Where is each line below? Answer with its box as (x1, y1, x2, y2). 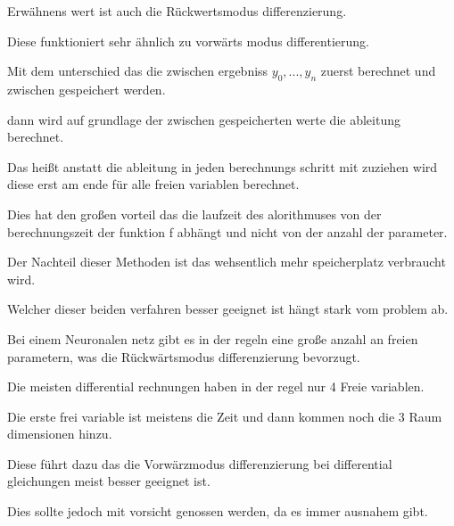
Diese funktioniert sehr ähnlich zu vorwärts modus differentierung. (7, 31, 369, 50)
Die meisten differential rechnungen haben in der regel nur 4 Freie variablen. (7, 377, 425, 396)
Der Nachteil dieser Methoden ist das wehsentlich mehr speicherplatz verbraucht (7, 252, 446, 271)
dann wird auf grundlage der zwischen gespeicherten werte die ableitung (7, 110, 400, 128)
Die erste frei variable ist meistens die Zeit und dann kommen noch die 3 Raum (7, 407, 442, 425)
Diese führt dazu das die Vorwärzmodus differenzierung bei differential (7, 454, 392, 473)
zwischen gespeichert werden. (7, 79, 166, 98)
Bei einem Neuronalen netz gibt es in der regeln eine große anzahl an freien (7, 329, 418, 348)
